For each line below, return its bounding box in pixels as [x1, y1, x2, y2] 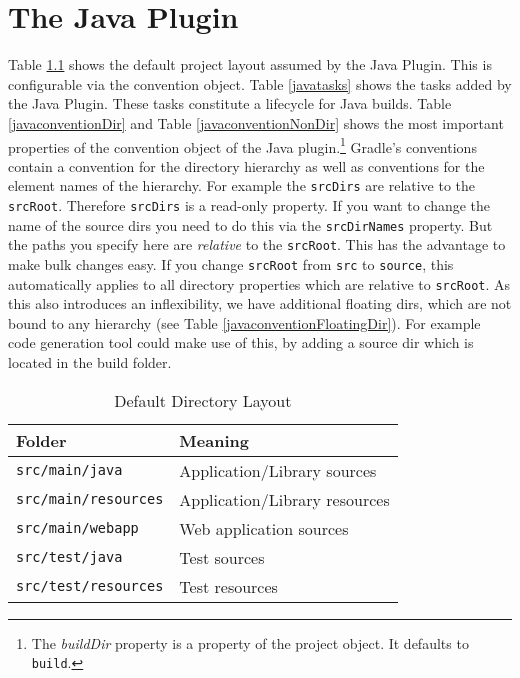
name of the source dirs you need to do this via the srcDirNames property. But [8, 214, 493, 235]
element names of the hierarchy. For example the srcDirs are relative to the [8, 175, 476, 196]
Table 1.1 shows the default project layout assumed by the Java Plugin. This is [8, 54, 492, 75]
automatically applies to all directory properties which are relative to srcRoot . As [8, 273, 511, 294]
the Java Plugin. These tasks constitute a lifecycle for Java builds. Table [8, 93, 452, 114]
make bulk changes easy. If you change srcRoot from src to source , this [8, 253, 454, 274]
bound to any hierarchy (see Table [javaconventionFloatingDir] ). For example [8, 312, 481, 333]
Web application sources [179, 516, 349, 540]
